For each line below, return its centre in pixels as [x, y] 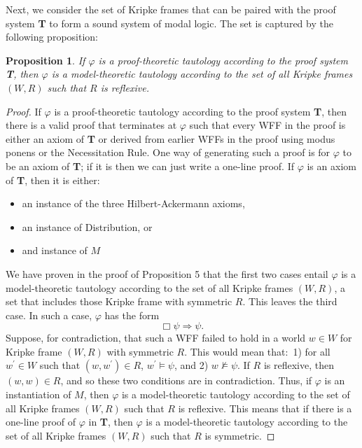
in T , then [111, 422]
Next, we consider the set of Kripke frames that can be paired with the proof [171, 9]
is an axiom [332, 166]
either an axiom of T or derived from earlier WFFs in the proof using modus [170, 138]
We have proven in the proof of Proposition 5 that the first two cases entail [167, 273]
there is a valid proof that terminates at [91, 125]
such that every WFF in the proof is [267, 125]
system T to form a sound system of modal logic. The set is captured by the [169, 23]
